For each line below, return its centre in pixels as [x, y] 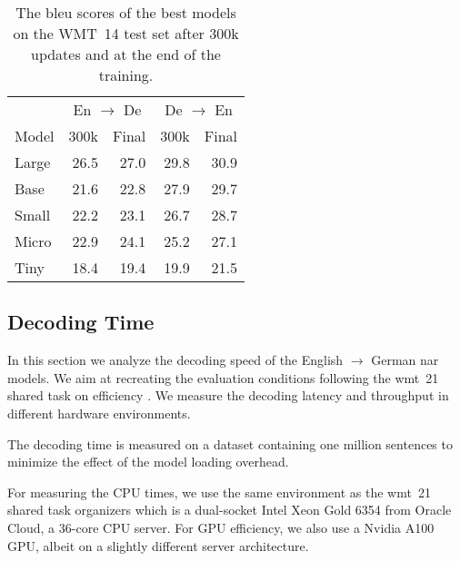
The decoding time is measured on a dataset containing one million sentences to [230, 443]
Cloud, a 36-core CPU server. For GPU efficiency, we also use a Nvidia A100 [221, 527]
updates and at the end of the [125, 54]
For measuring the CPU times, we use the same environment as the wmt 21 [219, 492]
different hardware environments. [99, 413]
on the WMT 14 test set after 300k [126, 33]
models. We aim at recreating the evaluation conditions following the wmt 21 [223, 377]
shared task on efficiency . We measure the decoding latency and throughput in [228, 395]
